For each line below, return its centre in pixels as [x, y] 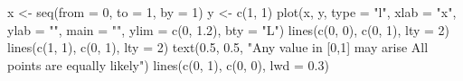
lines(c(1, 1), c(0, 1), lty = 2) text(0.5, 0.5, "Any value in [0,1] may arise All [218, 47]
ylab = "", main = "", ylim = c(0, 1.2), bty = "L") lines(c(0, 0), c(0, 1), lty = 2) [229, 29]
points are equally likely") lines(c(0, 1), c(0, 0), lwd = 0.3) [168, 64]
